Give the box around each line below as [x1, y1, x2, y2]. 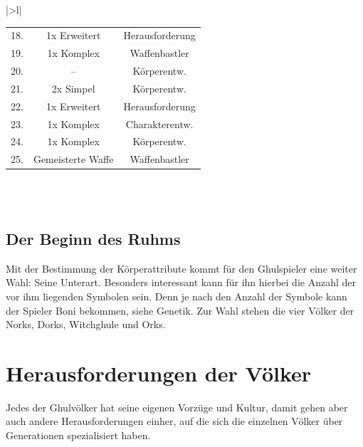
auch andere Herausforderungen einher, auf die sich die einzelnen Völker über [6, 414, 343, 428]
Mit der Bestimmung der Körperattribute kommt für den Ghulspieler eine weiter [6, 261, 357, 275]
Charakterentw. [125, 116, 194, 131]
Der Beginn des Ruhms [6, 227, 181, 249]
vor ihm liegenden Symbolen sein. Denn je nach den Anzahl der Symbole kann [6, 288, 347, 303]
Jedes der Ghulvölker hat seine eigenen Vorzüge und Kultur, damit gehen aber [6, 399, 348, 414]
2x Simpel [51, 80, 95, 95]
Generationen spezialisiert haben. [6, 428, 151, 443]
